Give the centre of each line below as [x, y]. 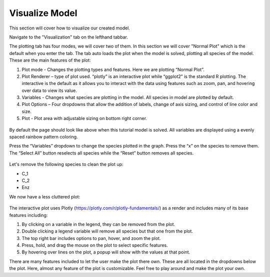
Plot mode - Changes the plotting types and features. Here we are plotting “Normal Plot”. [113, 69]
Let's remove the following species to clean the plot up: [66, 164]
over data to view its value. [49, 90]
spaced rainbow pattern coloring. [43, 137]
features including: [28, 215]
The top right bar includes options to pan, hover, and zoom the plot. [91, 238]
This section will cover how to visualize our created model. [69, 28]
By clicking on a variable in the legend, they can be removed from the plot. [98, 224]
